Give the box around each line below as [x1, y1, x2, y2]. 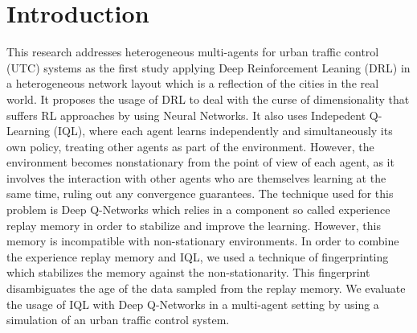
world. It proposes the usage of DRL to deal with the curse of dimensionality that [6, 90, 410, 107]
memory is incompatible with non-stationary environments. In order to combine [6, 232, 399, 249]
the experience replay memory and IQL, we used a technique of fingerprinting [6, 248, 389, 265]
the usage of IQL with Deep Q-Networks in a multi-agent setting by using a [6, 295, 379, 312]
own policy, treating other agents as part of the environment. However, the [6, 138, 374, 154]
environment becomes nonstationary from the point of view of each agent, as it [6, 154, 395, 171]
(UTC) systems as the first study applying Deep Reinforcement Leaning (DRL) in [6, 59, 411, 76]
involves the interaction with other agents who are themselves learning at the [6, 169, 386, 186]
